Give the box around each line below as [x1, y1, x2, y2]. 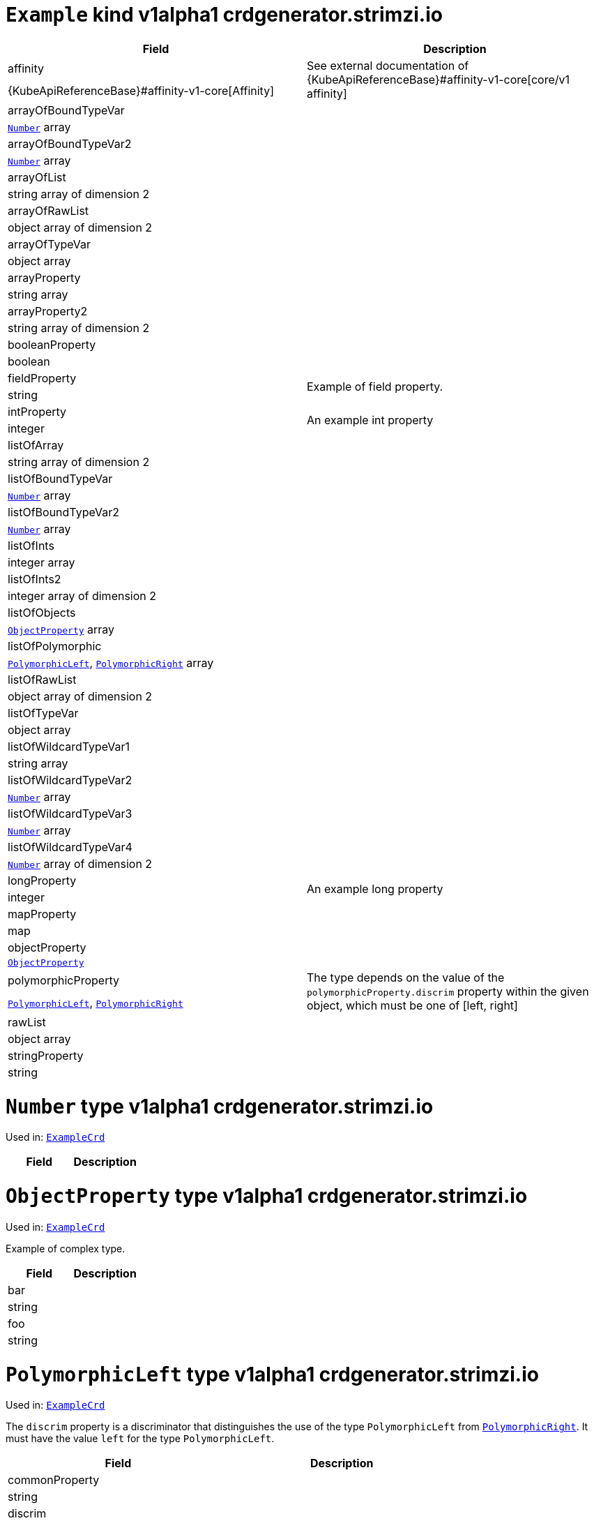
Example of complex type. [6, 1242, 125, 1254]
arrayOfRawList [8, 203, 89, 218]
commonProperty [8, 1473, 100, 1488]
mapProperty [8, 906, 77, 921]
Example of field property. [307, 379, 443, 394]
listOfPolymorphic [8, 638, 102, 653]
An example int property [307, 412, 434, 427]
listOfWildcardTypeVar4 [8, 839, 132, 854]
